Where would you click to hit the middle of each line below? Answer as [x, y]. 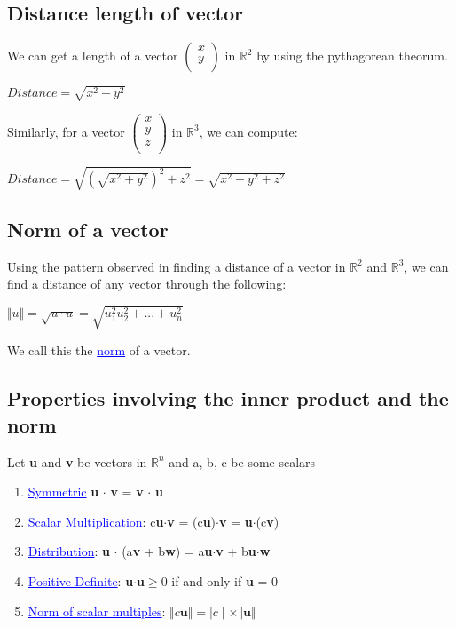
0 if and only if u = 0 [220, 580]
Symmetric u [63, 492]
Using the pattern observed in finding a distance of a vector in [177, 266]
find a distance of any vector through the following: [147, 284]
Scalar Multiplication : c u [96, 521]
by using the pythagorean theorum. [352, 56]
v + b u [236, 551]
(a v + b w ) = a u [167, 551]
